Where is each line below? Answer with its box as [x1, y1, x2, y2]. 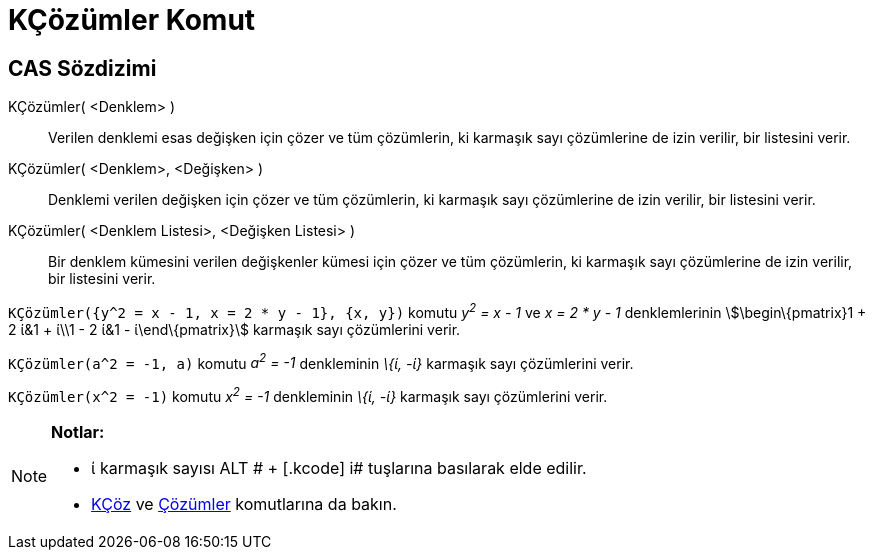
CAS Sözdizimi [8, 55, 157, 81]
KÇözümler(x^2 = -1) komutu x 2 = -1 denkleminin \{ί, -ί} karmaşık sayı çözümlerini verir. [8, 385, 608, 406]
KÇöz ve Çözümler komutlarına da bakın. [91, 494, 397, 515]
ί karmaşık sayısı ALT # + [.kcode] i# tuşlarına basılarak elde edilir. [91, 458, 587, 479]
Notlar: [51, 422, 105, 443]
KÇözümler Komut [8, 3, 256, 37]
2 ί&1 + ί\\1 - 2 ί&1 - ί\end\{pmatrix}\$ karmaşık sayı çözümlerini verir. [8, 320, 461, 338]
